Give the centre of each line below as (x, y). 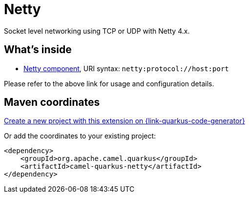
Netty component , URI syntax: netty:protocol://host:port (126, 68)
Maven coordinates (52, 102)
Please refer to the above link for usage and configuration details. (109, 83)
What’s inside (38, 50)
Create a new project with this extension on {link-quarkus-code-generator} (124, 121)
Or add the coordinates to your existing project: (80, 136)
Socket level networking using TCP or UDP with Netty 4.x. (97, 31)
